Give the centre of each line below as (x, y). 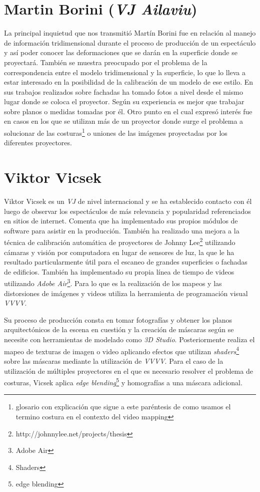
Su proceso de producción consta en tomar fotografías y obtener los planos (118, 319)
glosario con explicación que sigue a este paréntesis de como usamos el (123, 407)
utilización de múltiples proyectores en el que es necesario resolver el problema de (128, 371)
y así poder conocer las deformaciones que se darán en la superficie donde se (121, 52)
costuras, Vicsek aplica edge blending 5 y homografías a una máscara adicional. (123, 382)
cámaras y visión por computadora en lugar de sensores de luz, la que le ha (119, 252)
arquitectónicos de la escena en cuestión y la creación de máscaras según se (119, 329)
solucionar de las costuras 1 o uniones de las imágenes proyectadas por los (116, 132)
